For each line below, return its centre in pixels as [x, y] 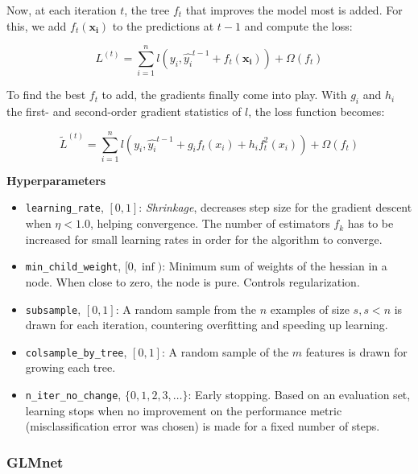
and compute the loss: [298, 25]
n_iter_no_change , [73, 395]
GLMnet [35, 462]
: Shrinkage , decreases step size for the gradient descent [275, 207]
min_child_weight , [73, 266]
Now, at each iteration [62, 10]
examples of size [310, 309]
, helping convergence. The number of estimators [210, 223]
